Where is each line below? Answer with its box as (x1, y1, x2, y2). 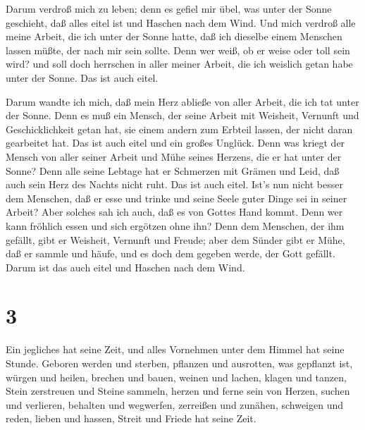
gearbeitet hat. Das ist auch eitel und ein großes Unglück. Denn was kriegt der (6, 135, 345, 150)
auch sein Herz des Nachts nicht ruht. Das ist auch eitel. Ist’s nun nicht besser (6, 177, 343, 192)
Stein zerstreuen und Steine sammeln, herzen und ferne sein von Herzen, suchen (6, 383, 350, 398)
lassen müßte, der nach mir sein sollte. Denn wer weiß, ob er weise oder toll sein (6, 42, 350, 57)
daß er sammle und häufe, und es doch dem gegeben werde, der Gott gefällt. (6, 246, 335, 261)
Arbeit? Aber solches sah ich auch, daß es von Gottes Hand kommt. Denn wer (6, 204, 343, 219)
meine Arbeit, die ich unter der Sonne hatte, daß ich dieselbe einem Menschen (6, 29, 342, 44)
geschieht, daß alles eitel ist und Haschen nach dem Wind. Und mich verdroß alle (6, 15, 356, 30)
